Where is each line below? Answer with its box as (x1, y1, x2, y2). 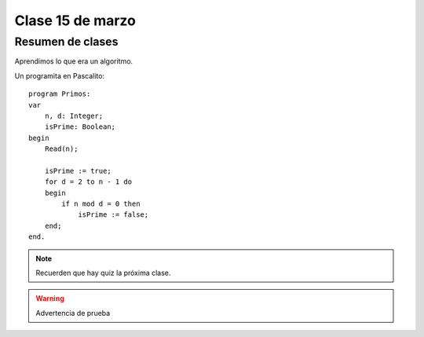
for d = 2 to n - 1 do (44, 178, 133, 186)
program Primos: (28, 90, 91, 98)
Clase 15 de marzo (14, 12, 137, 29)
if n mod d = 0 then (61, 200, 141, 208)
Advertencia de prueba (35, 308, 111, 317)
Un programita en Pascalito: (14, 71, 105, 80)
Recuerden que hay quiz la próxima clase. (35, 268, 171, 278)
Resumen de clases (14, 35, 119, 49)
